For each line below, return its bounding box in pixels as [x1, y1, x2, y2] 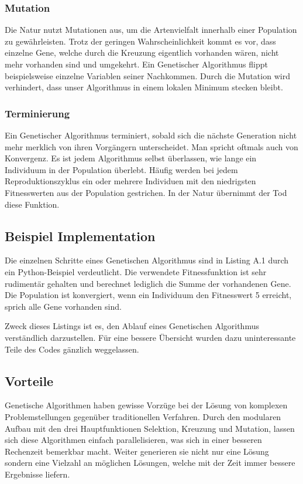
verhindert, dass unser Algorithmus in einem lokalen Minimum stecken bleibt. [5, 81, 283, 93]
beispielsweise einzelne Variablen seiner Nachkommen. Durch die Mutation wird [5, 69, 290, 82]
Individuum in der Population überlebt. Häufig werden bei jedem [5, 163, 238, 175]
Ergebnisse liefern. [5, 468, 70, 480]
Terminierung [5, 106, 70, 120]
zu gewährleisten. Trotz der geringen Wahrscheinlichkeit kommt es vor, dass [5, 35, 276, 47]
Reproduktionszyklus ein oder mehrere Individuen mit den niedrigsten [5, 175, 256, 187]
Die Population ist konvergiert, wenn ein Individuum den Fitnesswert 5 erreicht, [5, 289, 292, 301]
